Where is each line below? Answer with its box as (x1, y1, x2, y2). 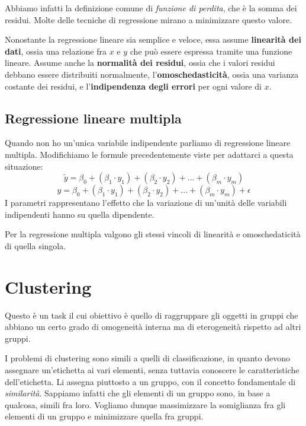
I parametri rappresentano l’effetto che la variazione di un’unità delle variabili (5, 196, 287, 209)
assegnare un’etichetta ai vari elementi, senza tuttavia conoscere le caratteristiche (5, 364, 299, 376)
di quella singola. (5, 239, 66, 252)
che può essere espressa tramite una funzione (130, 44, 292, 57)
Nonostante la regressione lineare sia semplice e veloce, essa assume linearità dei (5, 33, 301, 46)
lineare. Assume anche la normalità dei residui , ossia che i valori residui (5, 56, 275, 69)
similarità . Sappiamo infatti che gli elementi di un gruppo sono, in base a (5, 387, 270, 399)
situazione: (5, 160, 43, 172)
